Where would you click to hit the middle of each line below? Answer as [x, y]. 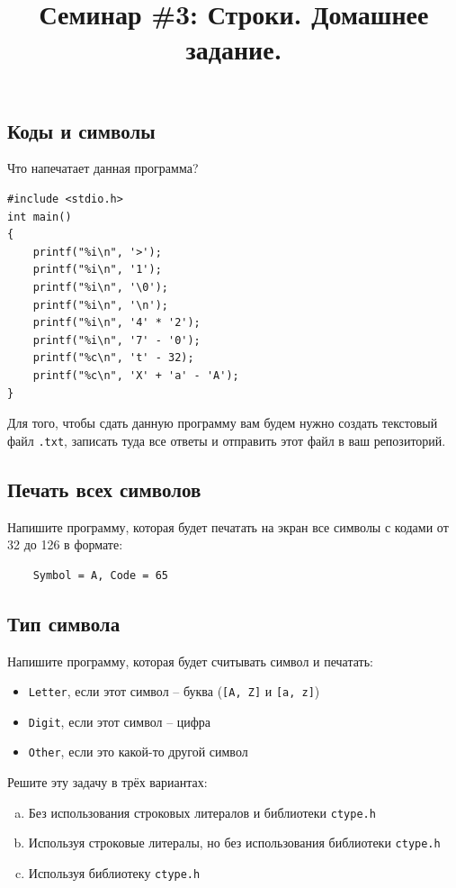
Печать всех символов [104, 489]
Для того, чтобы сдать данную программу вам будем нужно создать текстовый [223, 423]
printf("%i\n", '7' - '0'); [116, 340]
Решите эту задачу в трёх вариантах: [107, 782]
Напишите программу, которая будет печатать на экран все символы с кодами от [228, 526]
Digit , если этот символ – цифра [120, 721]
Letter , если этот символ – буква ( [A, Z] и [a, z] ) [174, 691]
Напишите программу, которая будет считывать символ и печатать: [191, 661]
